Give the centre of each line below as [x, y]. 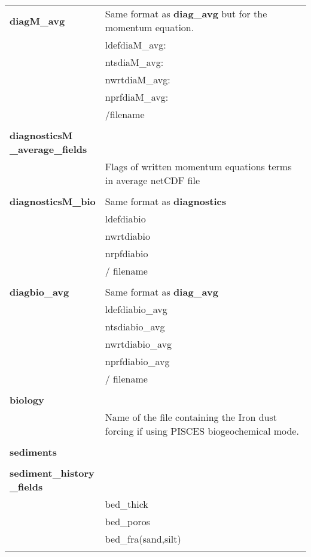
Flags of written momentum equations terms [198, 166]
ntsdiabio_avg [135, 326]
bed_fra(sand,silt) [143, 539]
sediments [33, 452]
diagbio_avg [39, 292]
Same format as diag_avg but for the [186, 13]
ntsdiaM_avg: [134, 62]
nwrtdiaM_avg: [138, 79]
